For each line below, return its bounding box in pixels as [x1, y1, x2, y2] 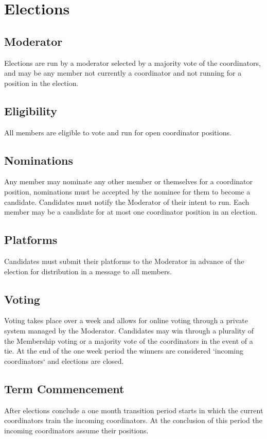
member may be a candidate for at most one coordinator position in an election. [4, 206, 257, 217]
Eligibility [4, 102, 58, 118]
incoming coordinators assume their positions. [4, 425, 149, 435]
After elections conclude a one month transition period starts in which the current [4, 405, 263, 415]
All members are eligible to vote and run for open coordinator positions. [4, 127, 232, 137]
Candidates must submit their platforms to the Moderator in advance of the [4, 255, 244, 266]
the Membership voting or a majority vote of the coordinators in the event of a [4, 335, 253, 346]
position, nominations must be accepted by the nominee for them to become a [4, 186, 251, 197]
